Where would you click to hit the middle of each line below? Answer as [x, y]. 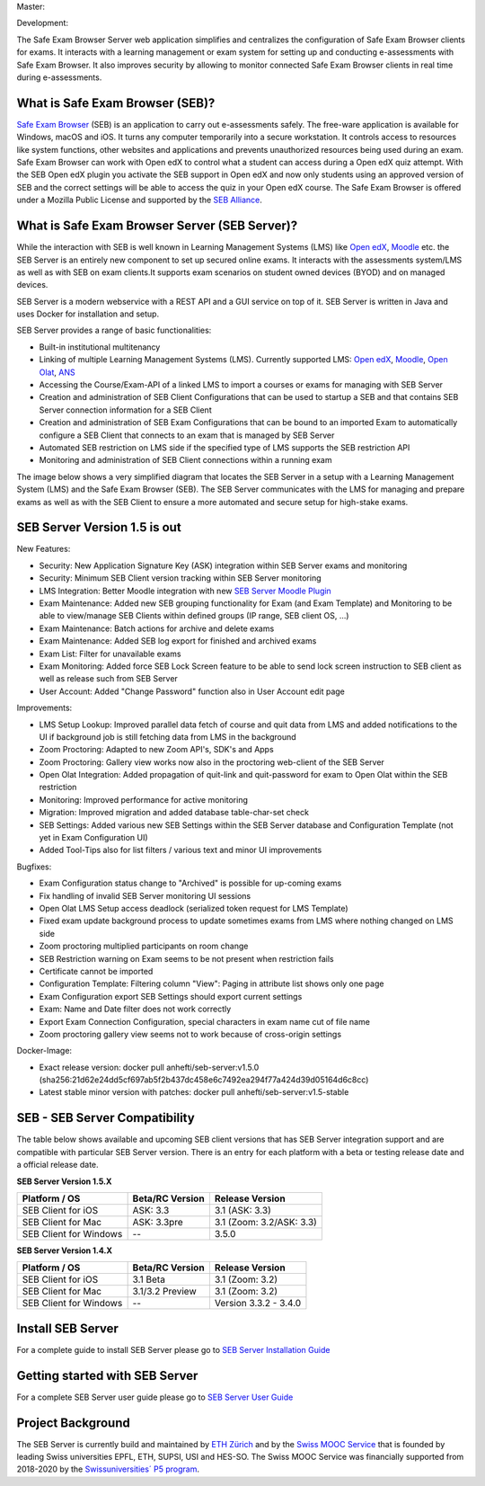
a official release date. [57, 1165]
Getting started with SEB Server [107, 1375]
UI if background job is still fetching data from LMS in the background [168, 736]
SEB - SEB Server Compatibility [106, 1118]
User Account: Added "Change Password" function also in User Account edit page [192, 691]
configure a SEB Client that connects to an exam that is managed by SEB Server [187, 435]
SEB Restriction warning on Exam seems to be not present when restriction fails [186, 958]
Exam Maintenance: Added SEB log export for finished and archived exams [178, 641]
